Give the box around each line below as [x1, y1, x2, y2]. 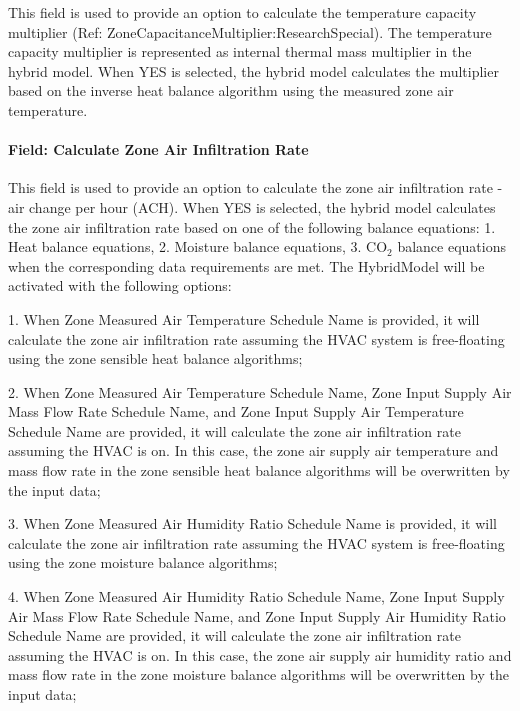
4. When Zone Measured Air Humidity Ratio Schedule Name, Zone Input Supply [8, 586, 505, 607]
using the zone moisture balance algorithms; [8, 552, 278, 573]
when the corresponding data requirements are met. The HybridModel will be [8, 255, 485, 276]
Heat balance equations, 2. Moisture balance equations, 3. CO [8, 236, 388, 257]
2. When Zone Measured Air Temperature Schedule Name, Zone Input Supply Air [8, 381, 512, 402]
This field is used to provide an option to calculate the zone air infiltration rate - [8, 177, 503, 198]
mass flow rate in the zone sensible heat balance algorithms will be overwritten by [8, 460, 510, 481]
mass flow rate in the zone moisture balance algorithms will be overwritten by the [8, 664, 509, 685]
